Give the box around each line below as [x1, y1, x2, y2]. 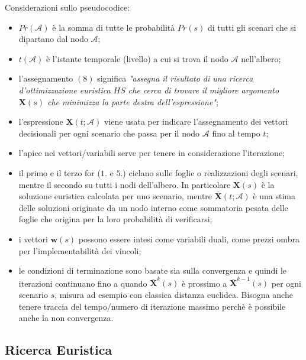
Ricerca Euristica [5, 340, 112, 359]
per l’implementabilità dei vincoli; [18, 244, 141, 257]
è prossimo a [181, 277, 227, 289]
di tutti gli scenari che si [207, 21, 297, 33]
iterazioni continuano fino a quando [18, 277, 147, 289]
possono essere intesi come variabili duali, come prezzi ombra [78, 232, 299, 245]
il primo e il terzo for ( [18, 166, 101, 179]
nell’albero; [241, 52, 281, 64]
